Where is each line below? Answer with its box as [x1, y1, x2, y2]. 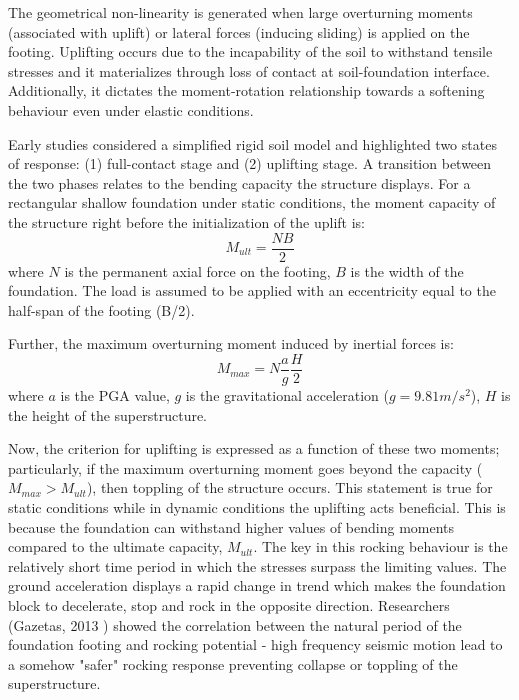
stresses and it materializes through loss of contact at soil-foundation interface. [8, 60, 490, 81]
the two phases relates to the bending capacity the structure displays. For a [8, 172, 471, 193]
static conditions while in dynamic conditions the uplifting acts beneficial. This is [8, 497, 506, 517]
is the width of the [350, 260, 464, 281]
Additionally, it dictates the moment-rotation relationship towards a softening [8, 80, 485, 101]
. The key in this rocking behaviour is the [253, 536, 508, 557]
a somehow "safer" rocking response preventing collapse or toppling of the [8, 653, 458, 674]
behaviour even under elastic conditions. [8, 99, 254, 120]
